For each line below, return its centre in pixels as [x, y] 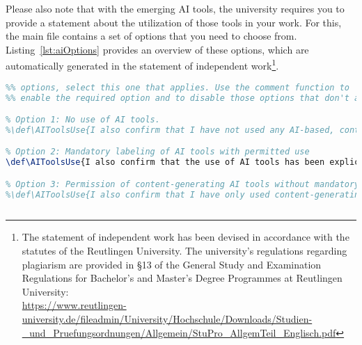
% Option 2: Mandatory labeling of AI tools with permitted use [158, 152]
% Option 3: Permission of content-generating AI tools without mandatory [183, 184]
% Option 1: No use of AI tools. [83, 120]
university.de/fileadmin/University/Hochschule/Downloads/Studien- [167, 319]
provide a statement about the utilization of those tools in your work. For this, [174, 22]
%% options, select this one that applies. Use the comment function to [178, 87]
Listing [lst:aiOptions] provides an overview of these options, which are [157, 49]
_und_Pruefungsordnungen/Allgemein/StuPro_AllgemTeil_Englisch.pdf [179, 332]
